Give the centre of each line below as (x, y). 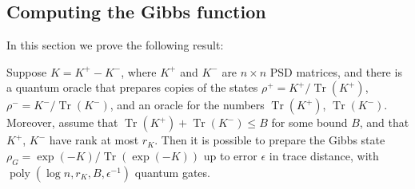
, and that (384, 122)
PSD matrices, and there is (336, 71)
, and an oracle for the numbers (187, 105)
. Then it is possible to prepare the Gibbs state (270, 140)
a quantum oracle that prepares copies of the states (132, 87)
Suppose (27, 71)
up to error (230, 155)
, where (139, 71)
